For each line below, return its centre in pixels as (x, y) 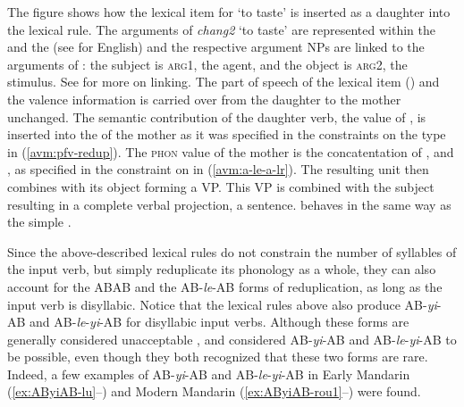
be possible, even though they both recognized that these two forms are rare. (218, 357)
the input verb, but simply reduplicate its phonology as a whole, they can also (222, 269)
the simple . (39, 222)
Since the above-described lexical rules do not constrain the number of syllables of (232, 251)
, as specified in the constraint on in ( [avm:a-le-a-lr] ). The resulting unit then (218, 169)
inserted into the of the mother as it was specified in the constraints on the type (227, 134)
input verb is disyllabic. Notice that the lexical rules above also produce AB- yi (222, 304)
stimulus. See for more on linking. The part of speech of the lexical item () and (224, 82)
